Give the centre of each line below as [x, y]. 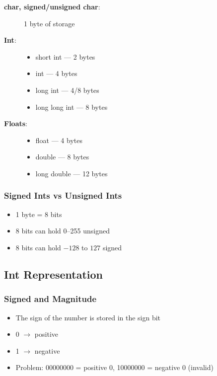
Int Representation [54, 274]
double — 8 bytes [62, 157]
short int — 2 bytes [65, 56]
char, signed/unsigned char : [52, 6]
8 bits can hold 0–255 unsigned [63, 231]
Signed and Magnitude [50, 299]
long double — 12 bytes [72, 173]
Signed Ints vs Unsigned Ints [63, 195]
